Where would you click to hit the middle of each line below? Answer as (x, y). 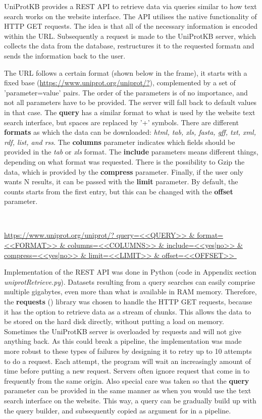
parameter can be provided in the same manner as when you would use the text (128, 390)
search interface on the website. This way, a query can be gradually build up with (130, 400)
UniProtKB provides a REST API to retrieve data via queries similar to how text (130, 6)
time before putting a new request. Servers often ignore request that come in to (127, 371)
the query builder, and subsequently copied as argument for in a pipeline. (118, 410)
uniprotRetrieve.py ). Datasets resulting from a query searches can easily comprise (130, 281)
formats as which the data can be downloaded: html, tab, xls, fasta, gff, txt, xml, (130, 132)
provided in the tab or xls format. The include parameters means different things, (131, 152)
